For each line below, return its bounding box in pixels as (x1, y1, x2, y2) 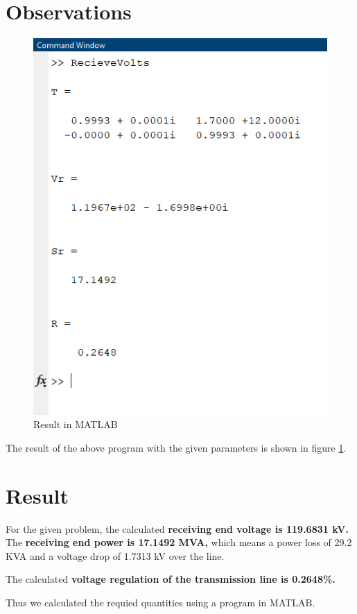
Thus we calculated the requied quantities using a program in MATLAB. (6, 595, 315, 609)
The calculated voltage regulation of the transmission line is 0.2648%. (6, 572, 336, 586)
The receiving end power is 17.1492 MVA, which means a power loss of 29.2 (6, 535, 352, 549)
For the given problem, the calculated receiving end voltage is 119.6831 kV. (6, 521, 349, 536)
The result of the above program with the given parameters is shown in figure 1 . (6, 440, 347, 454)
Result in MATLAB (33, 417, 118, 432)
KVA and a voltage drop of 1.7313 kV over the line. (6, 548, 225, 563)
